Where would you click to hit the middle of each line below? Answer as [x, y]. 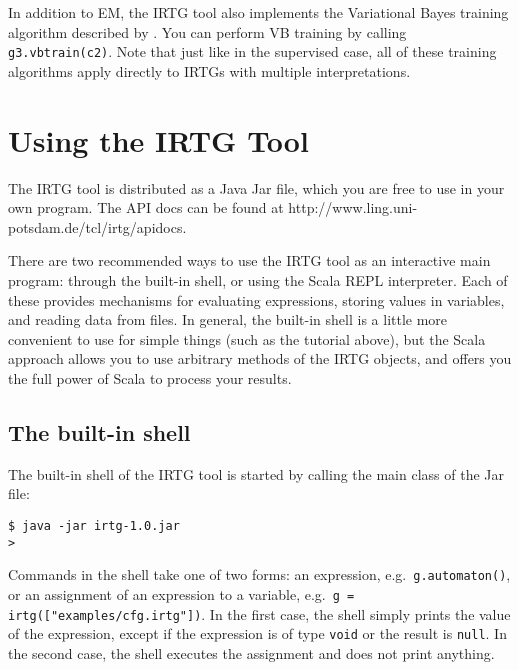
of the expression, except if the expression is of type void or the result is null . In [257, 633]
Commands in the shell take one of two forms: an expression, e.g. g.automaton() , [259, 574]
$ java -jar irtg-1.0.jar [94, 525]
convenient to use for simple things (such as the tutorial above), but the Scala [247, 338]
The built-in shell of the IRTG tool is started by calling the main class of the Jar [256, 473]
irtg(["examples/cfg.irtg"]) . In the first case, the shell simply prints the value [259, 613]
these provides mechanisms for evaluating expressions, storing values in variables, [256, 299]
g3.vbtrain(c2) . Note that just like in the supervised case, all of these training [252, 51]
